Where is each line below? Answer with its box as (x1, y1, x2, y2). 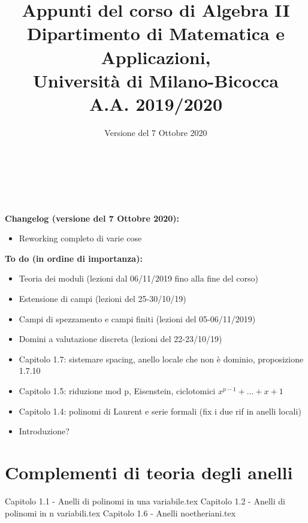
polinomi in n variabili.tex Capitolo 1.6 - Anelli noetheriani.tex (5, 506, 236, 519)
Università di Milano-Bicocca (32, 68, 279, 92)
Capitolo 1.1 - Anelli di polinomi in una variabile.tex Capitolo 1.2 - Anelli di (5, 494, 285, 507)
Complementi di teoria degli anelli (5, 459, 293, 484)
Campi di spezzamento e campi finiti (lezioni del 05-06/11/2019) (19, 312, 256, 325)
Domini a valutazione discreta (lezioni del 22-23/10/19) (19, 332, 222, 345)
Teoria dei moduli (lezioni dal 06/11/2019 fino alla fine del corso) (19, 272, 258, 285)
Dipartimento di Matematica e (26, 21, 285, 46)
